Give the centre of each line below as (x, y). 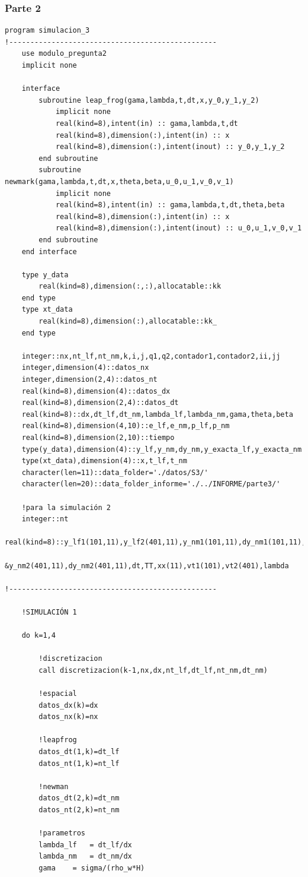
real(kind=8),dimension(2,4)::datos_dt (100, 403)
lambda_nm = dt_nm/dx (85, 857)
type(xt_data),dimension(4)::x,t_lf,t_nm (104, 461)
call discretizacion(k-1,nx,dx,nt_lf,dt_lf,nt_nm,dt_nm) (153, 670)
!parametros (62, 833)
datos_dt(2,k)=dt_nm (79, 798)
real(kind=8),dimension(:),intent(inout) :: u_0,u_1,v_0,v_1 (179, 228)
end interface (49, 251)
